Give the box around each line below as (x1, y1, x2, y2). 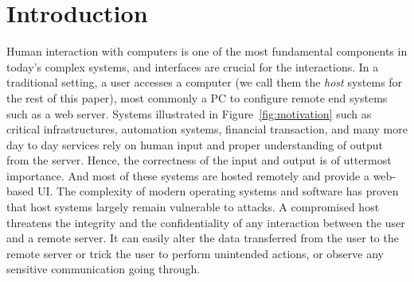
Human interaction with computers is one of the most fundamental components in (6, 43, 408, 60)
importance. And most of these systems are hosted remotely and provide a (6, 167, 369, 183)
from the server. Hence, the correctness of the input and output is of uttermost (6, 152, 392, 168)
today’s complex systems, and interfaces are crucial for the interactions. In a (6, 58, 379, 75)
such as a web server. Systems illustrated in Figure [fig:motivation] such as (6, 105, 372, 122)
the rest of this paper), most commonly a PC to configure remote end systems (6, 89, 388, 106)
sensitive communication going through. (6, 261, 201, 277)
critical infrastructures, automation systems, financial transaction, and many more (6, 121, 408, 137)
